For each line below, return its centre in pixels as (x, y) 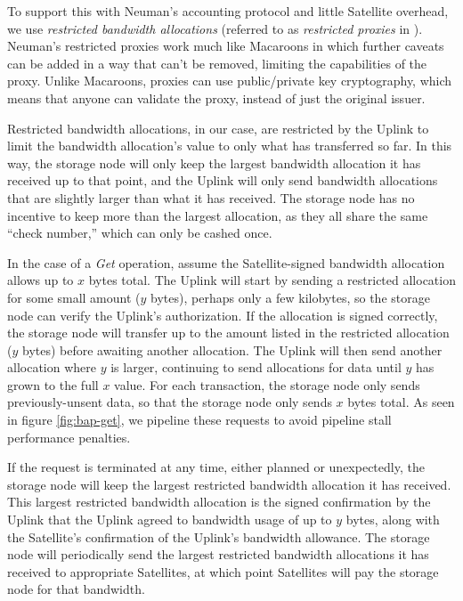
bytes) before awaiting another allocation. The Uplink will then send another (232, 349)
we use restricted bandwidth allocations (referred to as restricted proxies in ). (215, 28)
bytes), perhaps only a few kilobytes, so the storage (290, 297)
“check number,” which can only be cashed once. (140, 233)
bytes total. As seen (401, 402)
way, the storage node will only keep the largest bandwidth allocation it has (214, 162)
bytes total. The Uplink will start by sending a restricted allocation (272, 280)
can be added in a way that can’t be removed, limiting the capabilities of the (217, 63)
